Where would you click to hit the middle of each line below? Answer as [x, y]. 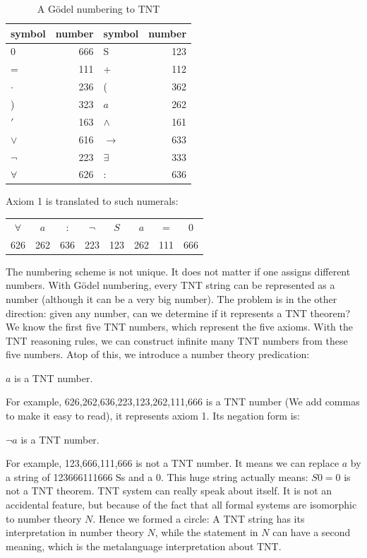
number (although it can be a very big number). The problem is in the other [172, 298]
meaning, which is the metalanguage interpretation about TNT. [144, 546]
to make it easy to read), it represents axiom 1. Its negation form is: [153, 416]
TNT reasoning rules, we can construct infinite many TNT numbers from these [177, 340]
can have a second [312, 532]
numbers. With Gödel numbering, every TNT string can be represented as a [170, 285]
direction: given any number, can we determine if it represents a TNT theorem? [178, 313]
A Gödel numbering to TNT [98, 8]
